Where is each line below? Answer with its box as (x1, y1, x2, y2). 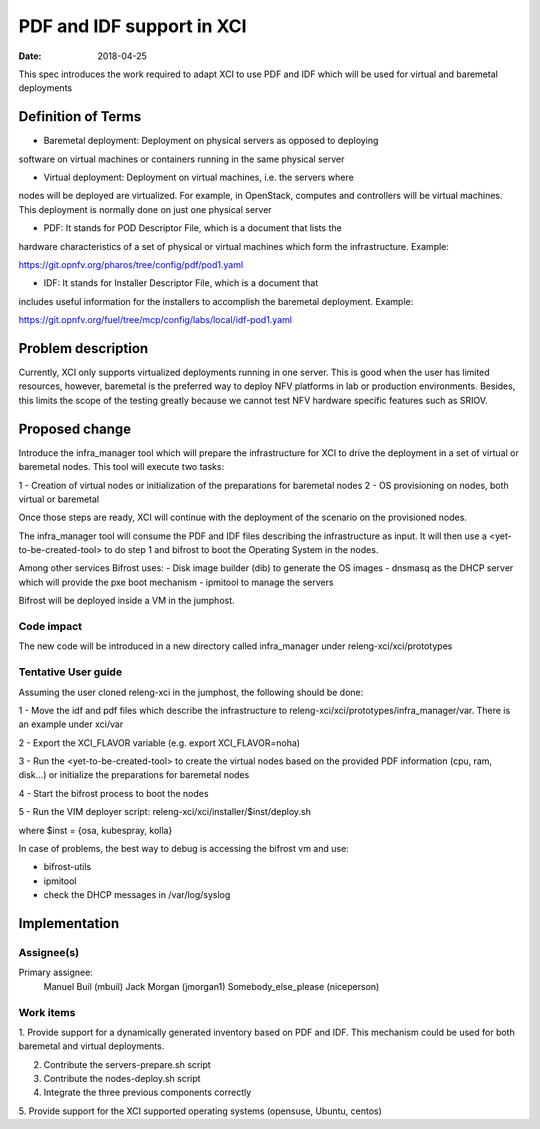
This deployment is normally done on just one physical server (18, 203, 272, 215)
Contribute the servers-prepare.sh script (43, 1058, 212, 1070)
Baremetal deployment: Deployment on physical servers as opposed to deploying (43, 135, 379, 147)
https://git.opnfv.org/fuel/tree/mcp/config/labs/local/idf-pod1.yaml (18, 314, 292, 326)
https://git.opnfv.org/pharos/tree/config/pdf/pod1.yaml (18, 258, 244, 270)
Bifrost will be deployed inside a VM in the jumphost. (18, 595, 235, 607)
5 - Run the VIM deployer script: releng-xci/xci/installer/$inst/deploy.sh (18, 806, 312, 818)
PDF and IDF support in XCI (18, 15, 247, 37)
